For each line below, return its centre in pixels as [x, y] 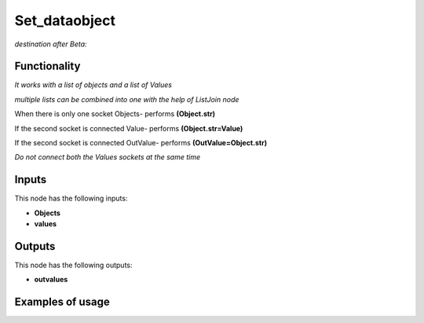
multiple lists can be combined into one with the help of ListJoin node [127, 99]
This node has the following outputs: [73, 265]
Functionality [48, 66]
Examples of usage [62, 302]
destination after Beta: [51, 44]
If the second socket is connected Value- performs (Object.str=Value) [129, 128]
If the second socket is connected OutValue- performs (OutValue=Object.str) [141, 143]
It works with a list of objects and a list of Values [93, 85]
